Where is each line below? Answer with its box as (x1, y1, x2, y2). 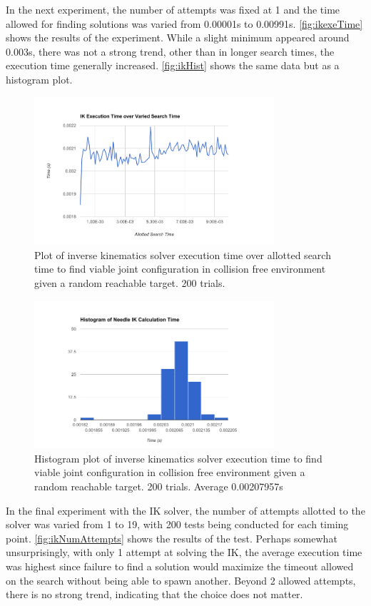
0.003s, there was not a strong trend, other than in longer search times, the (6, 44, 335, 59)
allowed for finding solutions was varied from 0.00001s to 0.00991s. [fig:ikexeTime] (6, 16, 363, 31)
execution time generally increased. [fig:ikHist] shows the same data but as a (6, 58, 340, 73)
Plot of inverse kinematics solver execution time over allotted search (34, 247, 331, 262)
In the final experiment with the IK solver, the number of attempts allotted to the (6, 503, 365, 517)
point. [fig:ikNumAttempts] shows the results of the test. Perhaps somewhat (6, 530, 337, 545)
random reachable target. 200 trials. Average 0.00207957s (34, 478, 283, 493)
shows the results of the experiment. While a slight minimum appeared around (6, 30, 350, 45)
